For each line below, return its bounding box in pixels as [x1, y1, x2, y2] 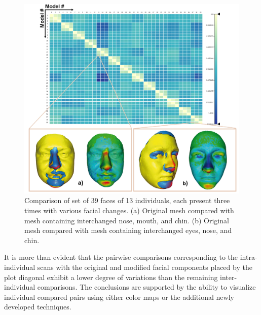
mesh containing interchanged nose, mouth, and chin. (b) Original [24, 215, 229, 225]
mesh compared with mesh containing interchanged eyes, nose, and [24, 225, 232, 235]
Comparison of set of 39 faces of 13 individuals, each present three [24, 195, 230, 206]
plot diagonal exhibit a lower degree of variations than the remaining [4, 271, 218, 282]
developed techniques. [4, 301, 71, 312]
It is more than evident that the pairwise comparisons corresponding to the [4, 252, 238, 262]
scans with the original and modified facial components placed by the [37, 262, 252, 272]
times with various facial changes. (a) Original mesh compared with [24, 205, 234, 216]
